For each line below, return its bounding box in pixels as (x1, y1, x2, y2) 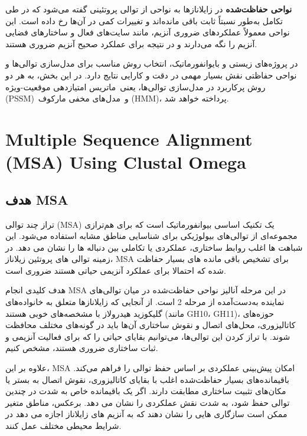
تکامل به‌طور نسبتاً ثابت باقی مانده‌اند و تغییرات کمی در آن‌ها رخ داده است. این (5, 14, 283, 27)
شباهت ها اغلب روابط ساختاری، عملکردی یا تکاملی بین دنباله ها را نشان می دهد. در (5, 241, 303, 253)
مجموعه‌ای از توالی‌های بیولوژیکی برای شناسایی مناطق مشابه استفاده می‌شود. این (5, 230, 298, 242)
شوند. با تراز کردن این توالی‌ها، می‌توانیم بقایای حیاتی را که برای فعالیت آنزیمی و (5, 330, 290, 342)
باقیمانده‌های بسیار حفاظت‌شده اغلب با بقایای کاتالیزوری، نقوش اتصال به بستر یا (5, 373, 289, 385)
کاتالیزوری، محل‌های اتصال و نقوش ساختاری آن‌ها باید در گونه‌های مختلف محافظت (5, 319, 296, 331)
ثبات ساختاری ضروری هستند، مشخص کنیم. (5, 342, 158, 354)
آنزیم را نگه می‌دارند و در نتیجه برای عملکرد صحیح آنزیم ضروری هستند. (5, 37, 257, 50)
